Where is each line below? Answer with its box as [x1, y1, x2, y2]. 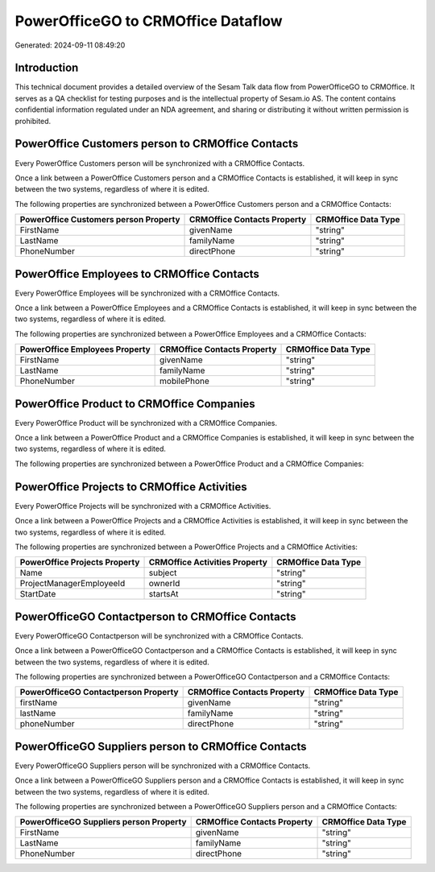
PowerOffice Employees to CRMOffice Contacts [14, 267, 259, 281]
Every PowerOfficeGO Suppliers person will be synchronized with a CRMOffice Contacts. [14, 761, 311, 771]
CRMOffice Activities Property [148, 556, 267, 568]
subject [148, 568, 177, 579]
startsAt [148, 589, 179, 600]
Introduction [14, 61, 79, 75]
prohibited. [14, 116, 52, 126]
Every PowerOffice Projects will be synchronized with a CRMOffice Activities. [14, 501, 271, 510]
